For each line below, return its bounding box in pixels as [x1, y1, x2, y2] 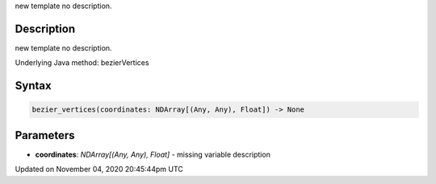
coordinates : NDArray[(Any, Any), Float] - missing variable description [35, 149, 270, 159]
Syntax [15, 79, 52, 92]
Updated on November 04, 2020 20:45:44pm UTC [15, 165, 183, 174]
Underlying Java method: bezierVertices [15, 58, 149, 67]
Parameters [15, 129, 75, 142]
